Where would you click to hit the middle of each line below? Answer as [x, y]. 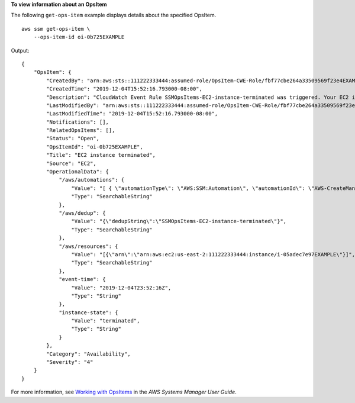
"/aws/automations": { [92, 180]
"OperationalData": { [78, 172]
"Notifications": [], [78, 122]
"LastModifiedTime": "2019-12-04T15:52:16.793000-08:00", [132, 114]
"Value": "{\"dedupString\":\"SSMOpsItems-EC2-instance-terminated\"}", [179, 221]
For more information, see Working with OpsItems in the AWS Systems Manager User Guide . [124, 392]
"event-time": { [82, 279]
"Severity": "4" [70, 362]
